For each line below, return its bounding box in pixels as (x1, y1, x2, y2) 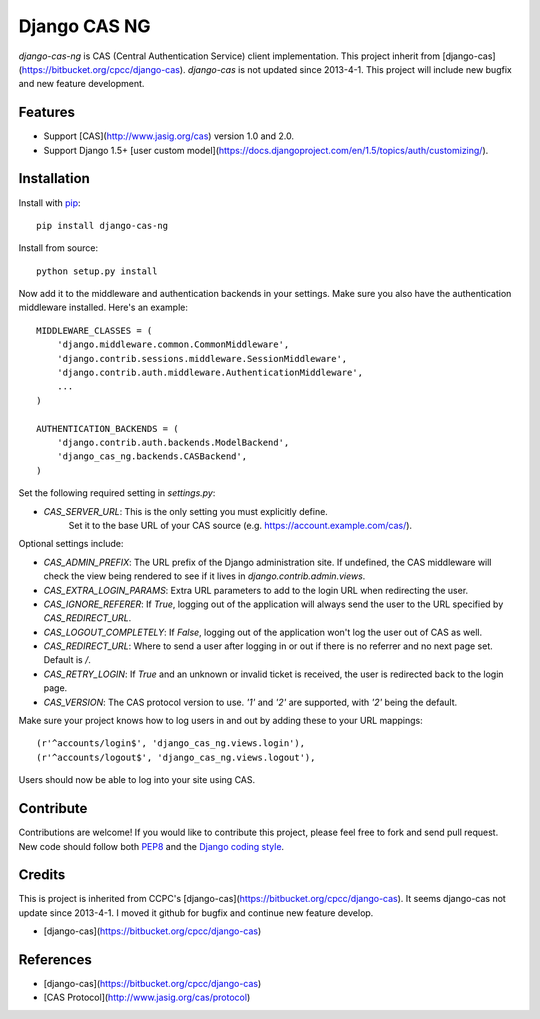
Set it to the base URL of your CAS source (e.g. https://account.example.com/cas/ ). (68, 519, 413, 531)
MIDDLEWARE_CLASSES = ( (36, 325, 153, 336)
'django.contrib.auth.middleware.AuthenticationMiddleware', (56, 367, 364, 379)
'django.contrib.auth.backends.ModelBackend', (56, 437, 290, 448)
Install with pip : (18, 196, 81, 209)
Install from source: (18, 242, 99, 254)
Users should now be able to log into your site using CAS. (18, 774, 256, 786)
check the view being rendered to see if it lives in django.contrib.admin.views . (43, 570, 366, 582)
